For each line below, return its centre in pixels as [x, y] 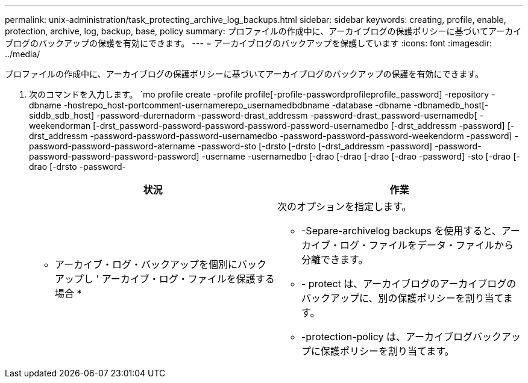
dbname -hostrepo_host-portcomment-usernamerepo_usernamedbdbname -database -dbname [220, 105]
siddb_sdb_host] [62, 115]
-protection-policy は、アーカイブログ [387, 337]
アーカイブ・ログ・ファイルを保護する [188, 279]
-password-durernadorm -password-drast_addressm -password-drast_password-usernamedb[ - [290, 115]
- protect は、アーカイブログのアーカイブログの [409, 284]
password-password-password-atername [112, 146]
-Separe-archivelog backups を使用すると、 [401, 231]
